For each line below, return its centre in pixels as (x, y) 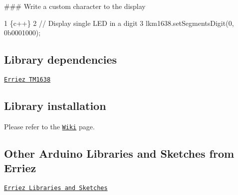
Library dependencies (61, 59)
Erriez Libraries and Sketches (56, 188)
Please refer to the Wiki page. (49, 126)
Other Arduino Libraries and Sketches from (119, 153)
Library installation (55, 106)
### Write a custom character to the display (75, 6)
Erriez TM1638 (27, 79)
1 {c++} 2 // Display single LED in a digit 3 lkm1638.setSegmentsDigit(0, (119, 23)
